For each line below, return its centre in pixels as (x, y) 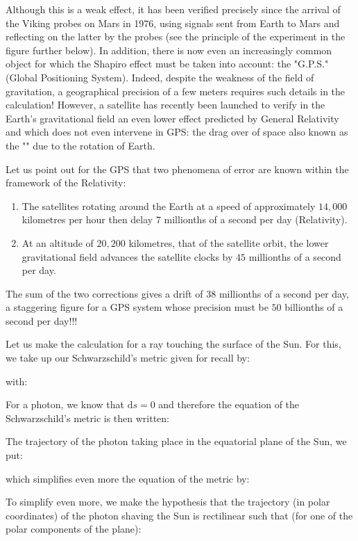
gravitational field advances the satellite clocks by (127, 256)
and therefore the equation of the (229, 404)
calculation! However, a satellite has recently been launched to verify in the (165, 105)
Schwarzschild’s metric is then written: (87, 418)
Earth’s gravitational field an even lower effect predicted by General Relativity (172, 118)
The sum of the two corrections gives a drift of (104, 293)
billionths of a (314, 307)
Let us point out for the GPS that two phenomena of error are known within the (177, 169)
